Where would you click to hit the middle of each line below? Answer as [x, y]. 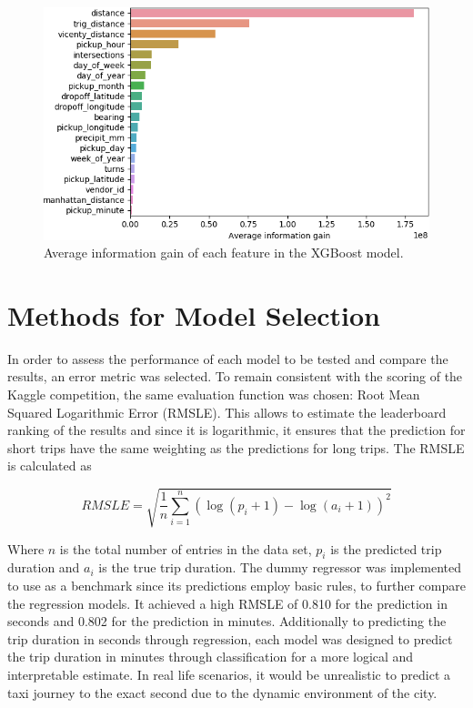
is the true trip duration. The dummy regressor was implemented [280, 567]
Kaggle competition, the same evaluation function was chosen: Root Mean [214, 394]
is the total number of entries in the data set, [186, 548]
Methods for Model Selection [194, 314]
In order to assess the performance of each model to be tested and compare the [228, 358]
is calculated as [50, 465]
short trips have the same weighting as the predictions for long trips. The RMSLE [236, 447]
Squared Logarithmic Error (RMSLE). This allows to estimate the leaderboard [227, 412]
